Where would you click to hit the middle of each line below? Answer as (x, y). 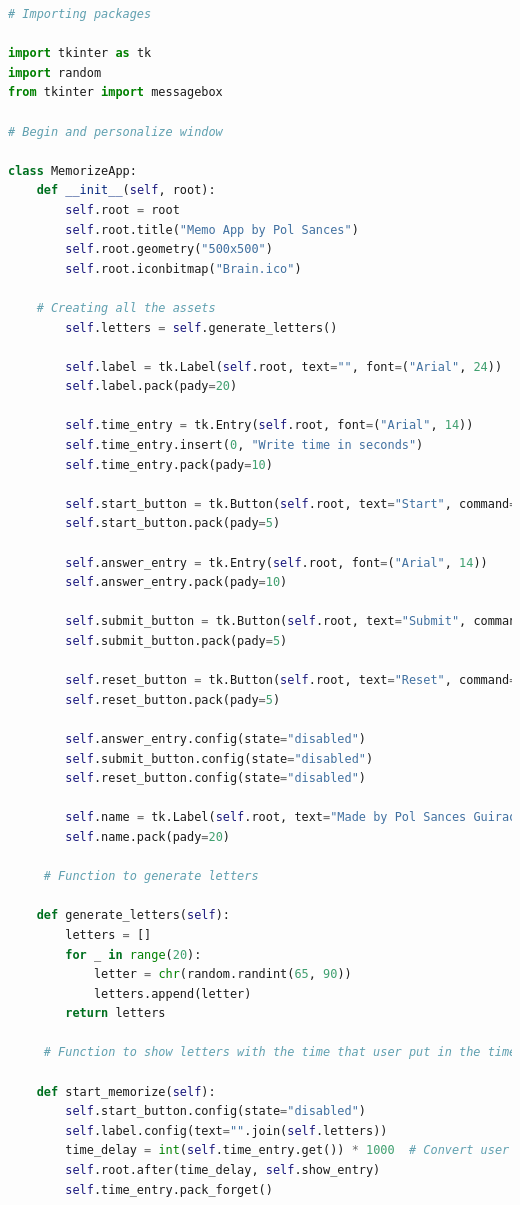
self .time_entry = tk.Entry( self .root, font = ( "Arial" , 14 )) (269, 425)
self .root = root (122, 209)
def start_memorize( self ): (126, 1091)
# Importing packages (80, 14)
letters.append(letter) (172, 993)
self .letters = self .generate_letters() (201, 327)
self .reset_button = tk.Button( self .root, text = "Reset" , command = (291, 680)
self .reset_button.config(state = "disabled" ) (215, 778)
